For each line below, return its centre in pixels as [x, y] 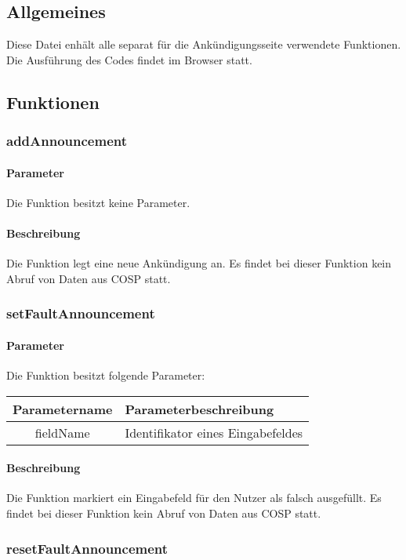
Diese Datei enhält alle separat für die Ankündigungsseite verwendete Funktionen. [204, 44]
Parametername [63, 409]
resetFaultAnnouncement [87, 548]
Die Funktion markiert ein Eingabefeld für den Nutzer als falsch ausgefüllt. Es [194, 498]
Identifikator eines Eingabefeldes [214, 432]
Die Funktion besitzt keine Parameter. [98, 202]
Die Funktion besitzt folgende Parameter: [106, 375]
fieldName [62, 432]
